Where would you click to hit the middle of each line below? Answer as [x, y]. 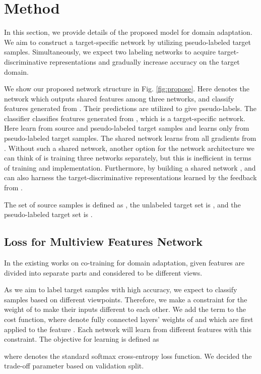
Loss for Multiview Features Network [103, 242]
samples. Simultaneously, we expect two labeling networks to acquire [110, 52]
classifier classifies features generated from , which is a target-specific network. [125, 118]
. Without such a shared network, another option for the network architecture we [129, 148]
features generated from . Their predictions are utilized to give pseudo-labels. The [130, 108]
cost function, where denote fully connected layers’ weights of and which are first [129, 319]
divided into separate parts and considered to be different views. [103, 272]
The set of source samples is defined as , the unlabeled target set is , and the [122, 204]
